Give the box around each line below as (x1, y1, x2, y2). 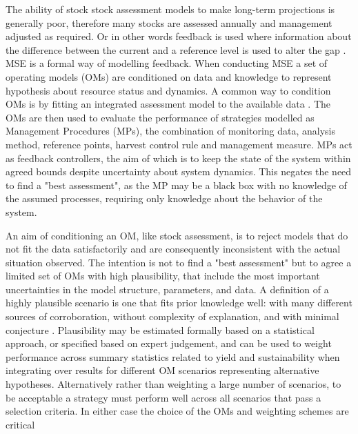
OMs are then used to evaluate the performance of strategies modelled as (6, 110, 315, 124)
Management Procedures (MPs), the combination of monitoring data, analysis (6, 124, 336, 138)
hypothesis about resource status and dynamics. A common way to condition (6, 83, 331, 97)
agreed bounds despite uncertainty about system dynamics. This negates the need (6, 164, 352, 179)
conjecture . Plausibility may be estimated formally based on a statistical (6, 322, 315, 337)
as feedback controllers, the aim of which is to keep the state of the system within (6, 150, 351, 165)
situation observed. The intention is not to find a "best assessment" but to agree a (6, 255, 352, 269)
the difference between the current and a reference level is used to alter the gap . (6, 42, 346, 57)
